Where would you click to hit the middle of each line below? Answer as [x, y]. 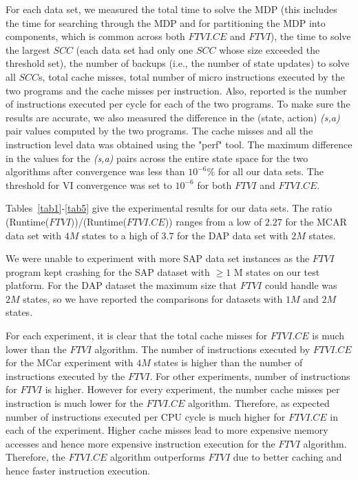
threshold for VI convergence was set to [89, 184]
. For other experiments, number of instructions [250, 376]
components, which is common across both [95, 36]
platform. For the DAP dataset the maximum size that [122, 285]
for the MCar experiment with [70, 362]
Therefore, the [35, 457]
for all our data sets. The [271, 171]
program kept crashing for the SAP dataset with [108, 271]
